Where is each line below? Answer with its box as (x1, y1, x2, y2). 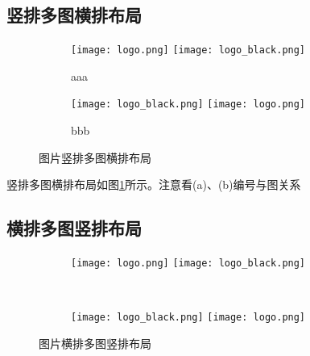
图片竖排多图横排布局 (39, 149, 151, 165)
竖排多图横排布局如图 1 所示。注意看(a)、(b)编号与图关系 (6, 176, 301, 193)
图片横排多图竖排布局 (39, 335, 151, 351)
